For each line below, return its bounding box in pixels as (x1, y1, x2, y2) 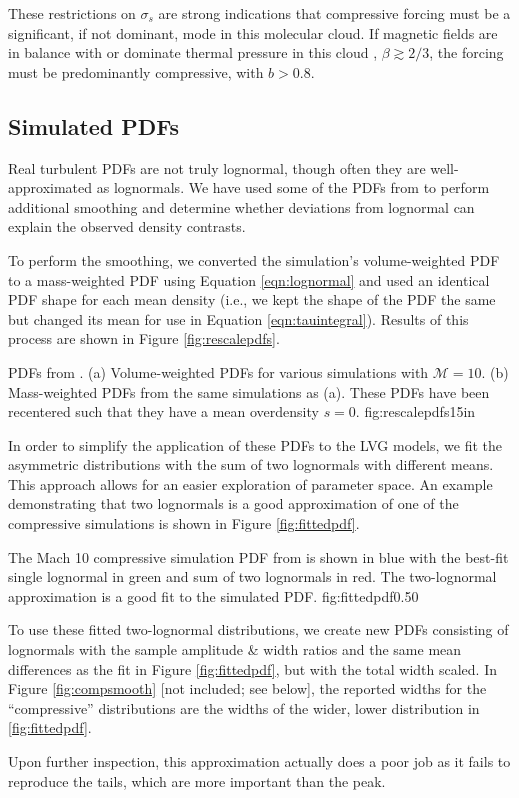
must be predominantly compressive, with (8, 61, 264, 82)
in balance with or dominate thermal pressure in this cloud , (8, 42, 378, 63)
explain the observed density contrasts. (8, 216, 246, 237)
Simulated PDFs (8, 110, 180, 141)
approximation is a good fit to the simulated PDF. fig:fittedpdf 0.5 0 (8, 585, 419, 606)
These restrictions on (8, 3, 136, 23)
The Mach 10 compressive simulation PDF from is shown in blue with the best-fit (8, 546, 509, 567)
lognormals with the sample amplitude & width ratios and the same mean (8, 639, 462, 660)
